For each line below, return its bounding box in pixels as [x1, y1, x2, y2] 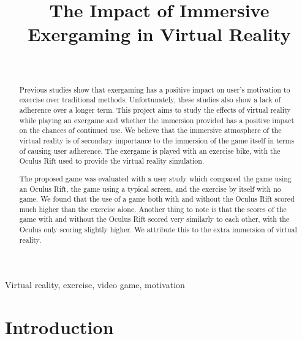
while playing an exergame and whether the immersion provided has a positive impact [19, 115, 295, 125]
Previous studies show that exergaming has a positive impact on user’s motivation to [19, 84, 290, 94]
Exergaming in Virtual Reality [28, 21, 291, 47]
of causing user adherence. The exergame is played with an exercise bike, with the [19, 145, 281, 156]
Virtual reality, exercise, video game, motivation [5, 278, 185, 291]
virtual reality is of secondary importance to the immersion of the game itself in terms [19, 135, 295, 145]
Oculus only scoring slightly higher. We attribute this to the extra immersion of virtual [19, 224, 297, 235]
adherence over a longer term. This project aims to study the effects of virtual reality [19, 105, 291, 115]
